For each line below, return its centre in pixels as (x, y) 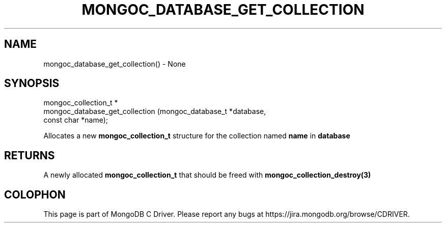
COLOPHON (35, 194)
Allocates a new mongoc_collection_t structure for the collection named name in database (197, 136)
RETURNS (30, 155)
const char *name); (76, 120)
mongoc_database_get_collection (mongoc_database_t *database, (155, 111)
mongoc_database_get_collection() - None (115, 64)
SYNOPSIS (32, 83)
